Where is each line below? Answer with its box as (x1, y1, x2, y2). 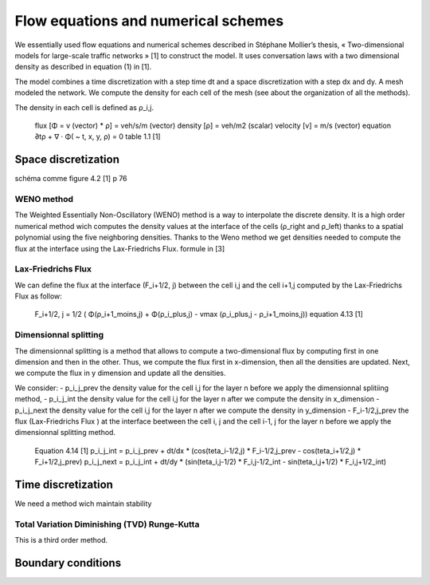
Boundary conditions (14, 555, 122, 570)
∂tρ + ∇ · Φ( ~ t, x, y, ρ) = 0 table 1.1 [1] (34, 132, 161, 141)
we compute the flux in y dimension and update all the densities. (14, 368, 226, 378)
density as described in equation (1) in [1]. (14, 62, 152, 72)
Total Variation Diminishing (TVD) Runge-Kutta (14, 519, 200, 530)
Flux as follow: (14, 291, 63, 301)
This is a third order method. (14, 536, 108, 545)
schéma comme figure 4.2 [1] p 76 (14, 174, 127, 184)
